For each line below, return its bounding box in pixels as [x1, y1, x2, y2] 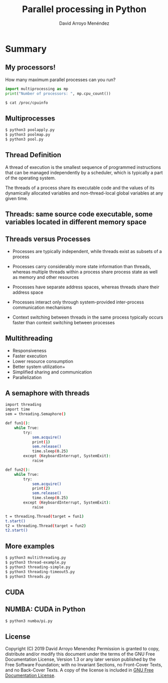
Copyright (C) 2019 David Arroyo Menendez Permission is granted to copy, [5, 646, 160, 652]
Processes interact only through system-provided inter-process [12, 299, 144, 305]
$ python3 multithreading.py [5, 555, 66, 561]
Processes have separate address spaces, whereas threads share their [12, 284, 159, 290]
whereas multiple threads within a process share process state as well [12, 269, 158, 275]
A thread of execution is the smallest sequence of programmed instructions [5, 164, 161, 170]
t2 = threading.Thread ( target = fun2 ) [5, 523, 86, 528]
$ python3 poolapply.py [5, 128, 55, 133]
